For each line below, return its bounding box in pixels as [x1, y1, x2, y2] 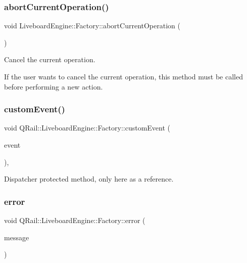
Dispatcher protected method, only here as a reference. [4, 173, 174, 184]
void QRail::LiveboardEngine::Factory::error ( [4, 215, 145, 225]
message [4, 232, 29, 242]
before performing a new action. [4, 81, 103, 92]
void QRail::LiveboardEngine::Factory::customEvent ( [4, 122, 171, 133]
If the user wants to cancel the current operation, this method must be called [4, 71, 243, 81]
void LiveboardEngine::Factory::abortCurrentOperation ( [4, 20, 180, 31]
